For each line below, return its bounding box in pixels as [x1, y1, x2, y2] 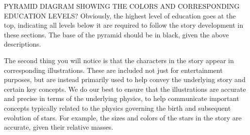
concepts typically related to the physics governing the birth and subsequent [4, 102, 231, 113]
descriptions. [4, 39, 41, 49]
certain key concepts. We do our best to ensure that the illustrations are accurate [4, 84, 246, 94]
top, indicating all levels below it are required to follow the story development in [4, 20, 244, 30]
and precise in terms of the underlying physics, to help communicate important [4, 93, 239, 103]
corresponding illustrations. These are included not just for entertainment [4, 65, 223, 75]
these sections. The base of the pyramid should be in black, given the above [4, 29, 229, 39]
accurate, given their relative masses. [4, 122, 114, 132]
